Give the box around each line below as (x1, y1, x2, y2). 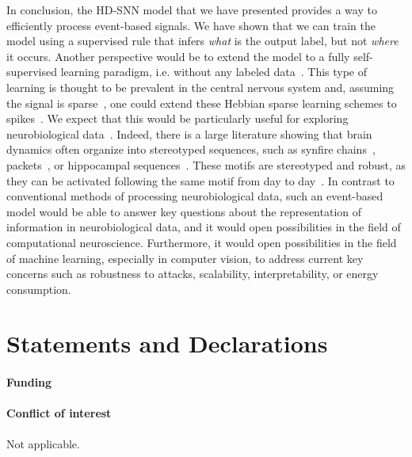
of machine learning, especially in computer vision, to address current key (6, 249, 364, 266)
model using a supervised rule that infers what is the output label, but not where (6, 32, 399, 49)
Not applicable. (6, 435, 80, 451)
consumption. (6, 280, 71, 297)
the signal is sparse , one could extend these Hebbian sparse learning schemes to (6, 94, 397, 111)
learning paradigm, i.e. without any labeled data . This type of (60, 63, 368, 80)
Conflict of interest (6, 405, 112, 421)
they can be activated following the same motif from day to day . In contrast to (6, 172, 395, 189)
